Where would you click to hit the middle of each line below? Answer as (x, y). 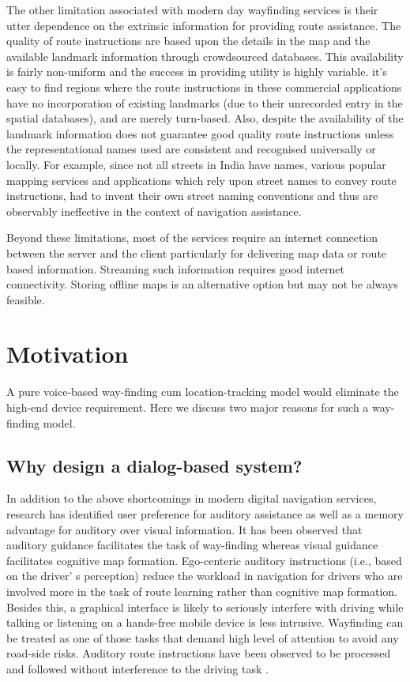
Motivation (68, 354)
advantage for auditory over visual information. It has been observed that (184, 529)
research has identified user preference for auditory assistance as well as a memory (205, 513)
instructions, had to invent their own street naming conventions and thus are (192, 196)
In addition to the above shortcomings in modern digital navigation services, (192, 498)
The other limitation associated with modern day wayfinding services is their (192, 9)
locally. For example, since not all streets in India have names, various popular (196, 164)
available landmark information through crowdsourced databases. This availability (205, 56)
